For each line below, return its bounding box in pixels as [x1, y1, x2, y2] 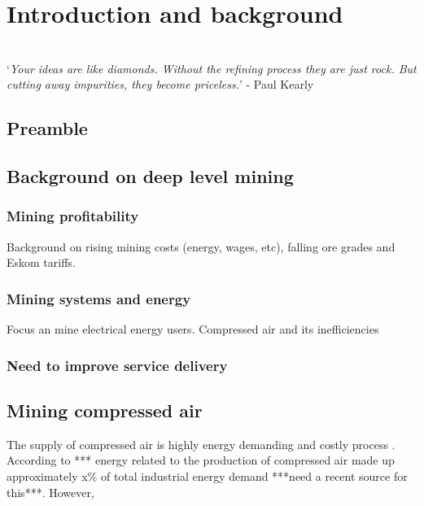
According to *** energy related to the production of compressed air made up [7, 451, 395, 469]
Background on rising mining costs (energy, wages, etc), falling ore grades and [7, 238, 396, 255]
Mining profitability [7, 206, 139, 226]
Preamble [7, 116, 88, 141]
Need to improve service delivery [7, 355, 228, 375]
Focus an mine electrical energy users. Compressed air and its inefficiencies [7, 321, 379, 338]
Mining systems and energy [7, 288, 191, 308]
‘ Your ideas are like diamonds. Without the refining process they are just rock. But [7, 59, 417, 76]
